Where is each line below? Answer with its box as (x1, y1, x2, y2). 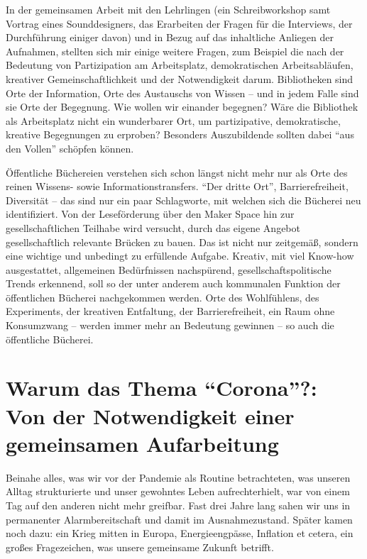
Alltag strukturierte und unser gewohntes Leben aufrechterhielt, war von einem (6, 484, 350, 499)
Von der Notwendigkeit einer (6, 401, 295, 430)
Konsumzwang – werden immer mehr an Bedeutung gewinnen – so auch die (6, 318, 334, 333)
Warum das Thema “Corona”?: (6, 373, 317, 402)
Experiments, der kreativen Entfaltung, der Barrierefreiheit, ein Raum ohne (6, 304, 335, 319)
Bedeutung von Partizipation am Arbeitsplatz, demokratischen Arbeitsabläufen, (6, 57, 354, 72)
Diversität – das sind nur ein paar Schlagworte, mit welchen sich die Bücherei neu (6, 192, 361, 207)
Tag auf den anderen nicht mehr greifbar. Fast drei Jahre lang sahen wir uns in (6, 497, 351, 512)
